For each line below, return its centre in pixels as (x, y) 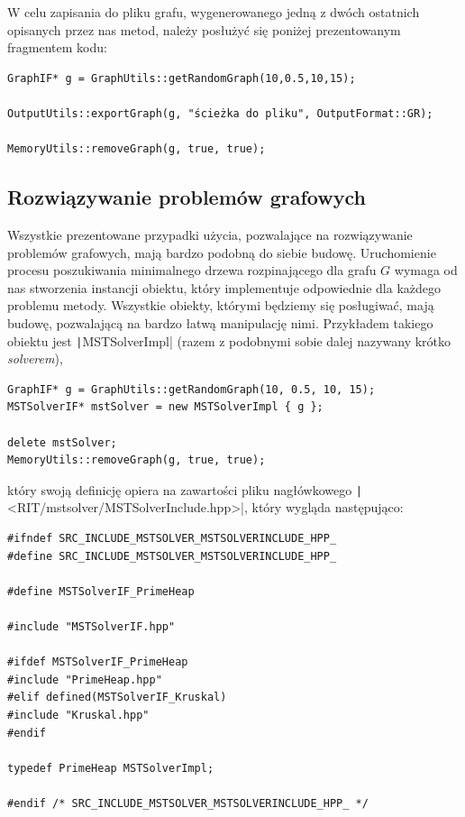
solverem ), (35, 358)
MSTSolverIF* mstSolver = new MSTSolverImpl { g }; (165, 407)
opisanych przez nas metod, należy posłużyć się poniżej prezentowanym (204, 29)
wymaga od (426, 270)
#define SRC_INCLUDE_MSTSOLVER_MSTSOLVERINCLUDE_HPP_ (172, 556)
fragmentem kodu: (57, 47)
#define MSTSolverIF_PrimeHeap (101, 591)
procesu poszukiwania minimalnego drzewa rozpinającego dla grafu (192, 270)
